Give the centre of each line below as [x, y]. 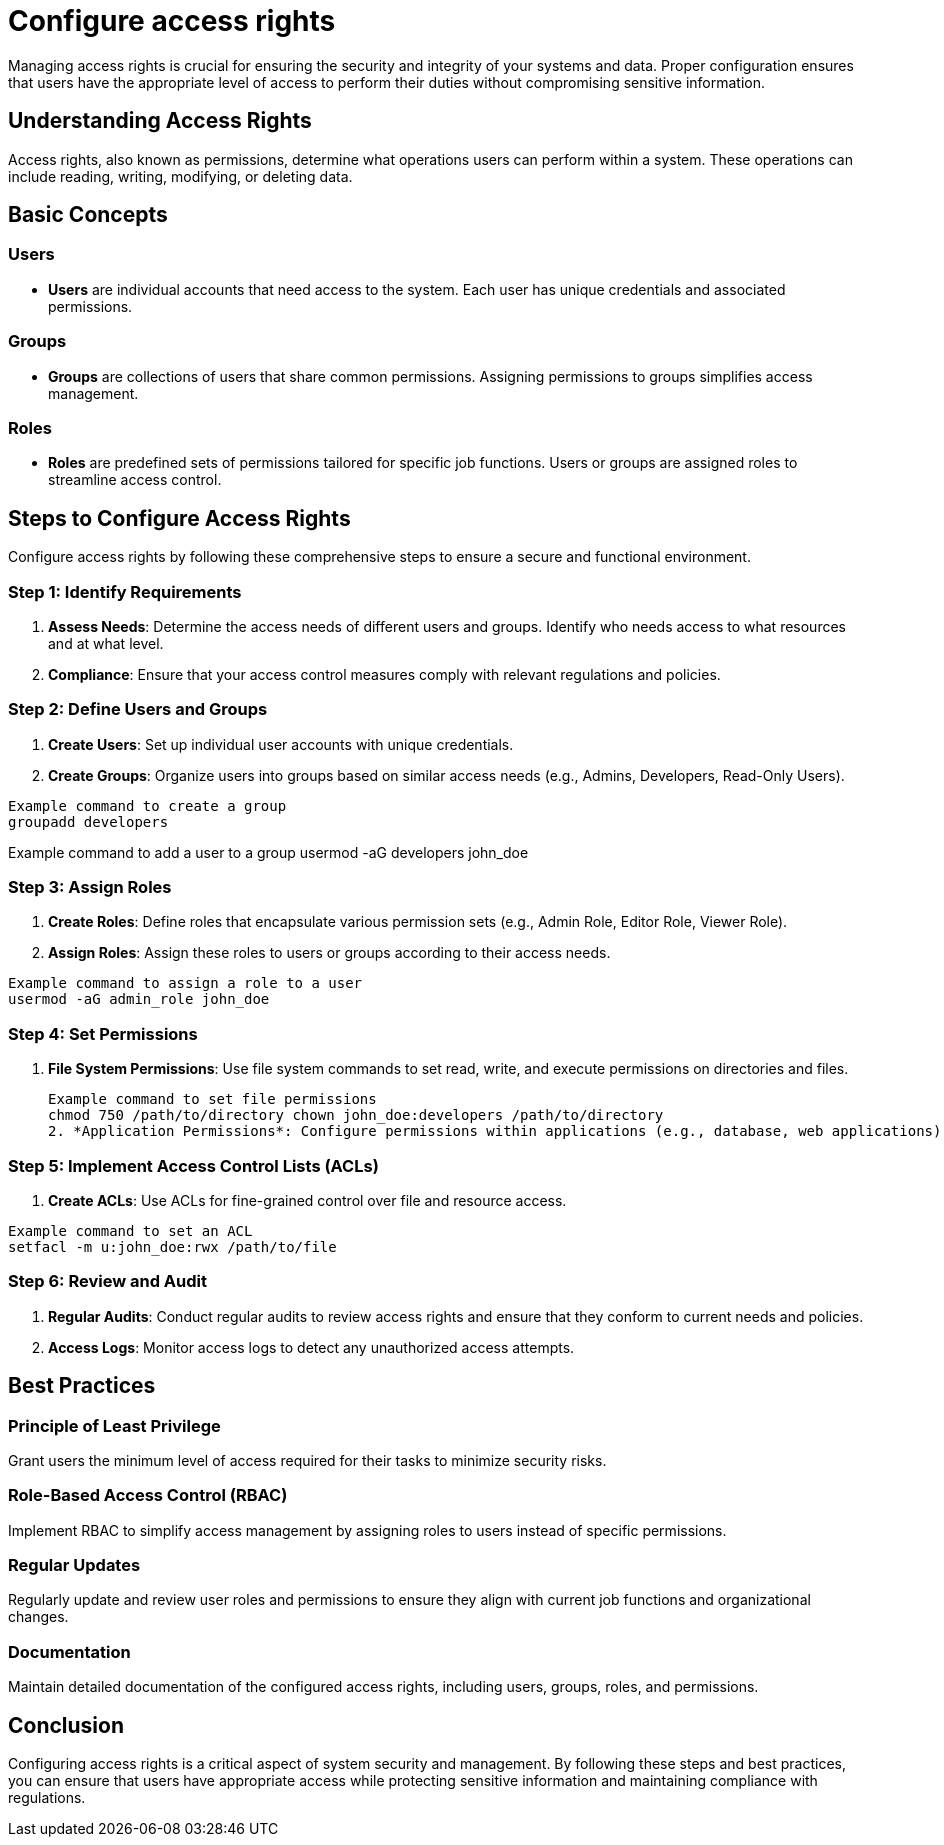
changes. [38, 1617]
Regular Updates [74, 1565]
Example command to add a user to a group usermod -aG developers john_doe [268, 852]
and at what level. [106, 643]
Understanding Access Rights [160, 121]
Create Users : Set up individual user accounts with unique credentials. [281, 744]
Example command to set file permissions [212, 1099]
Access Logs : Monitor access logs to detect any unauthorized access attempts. [311, 1347]
